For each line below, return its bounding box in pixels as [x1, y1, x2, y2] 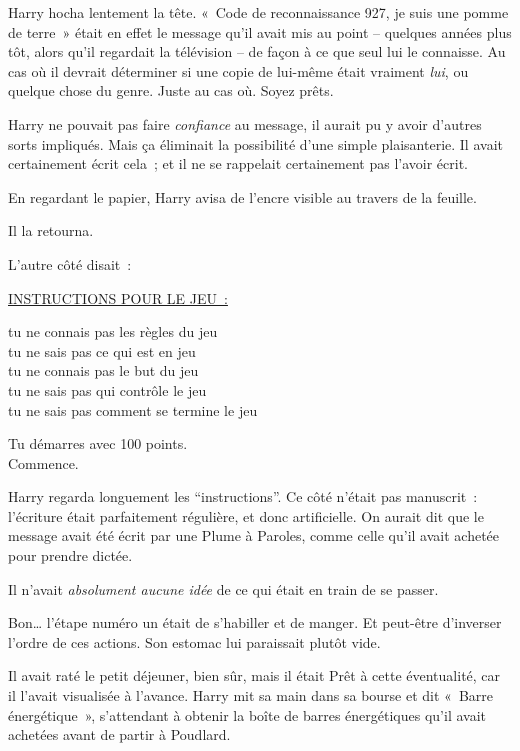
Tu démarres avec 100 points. [8, 433, 188, 454]
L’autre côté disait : [8, 253, 132, 274]
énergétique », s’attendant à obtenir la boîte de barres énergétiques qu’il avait [8, 704, 487, 725]
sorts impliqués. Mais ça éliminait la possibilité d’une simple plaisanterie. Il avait [8, 133, 503, 154]
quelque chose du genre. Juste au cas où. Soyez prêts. [8, 80, 334, 101]
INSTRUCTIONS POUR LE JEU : [8, 287, 228, 308]
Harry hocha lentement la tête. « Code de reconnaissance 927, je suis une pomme [8, 2, 509, 22]
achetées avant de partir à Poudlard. [8, 724, 231, 745]
